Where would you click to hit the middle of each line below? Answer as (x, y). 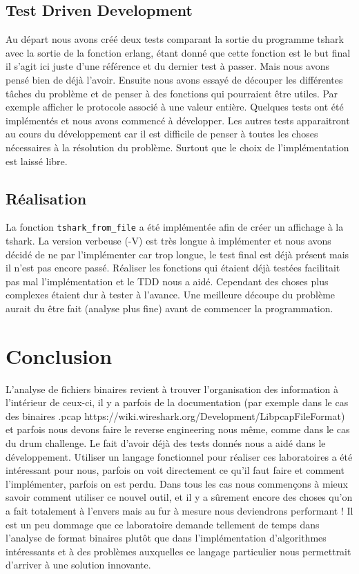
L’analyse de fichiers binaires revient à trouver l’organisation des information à (172, 389)
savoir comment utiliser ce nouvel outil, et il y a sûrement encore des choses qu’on (179, 497)
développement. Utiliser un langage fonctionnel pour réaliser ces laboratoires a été (179, 456)
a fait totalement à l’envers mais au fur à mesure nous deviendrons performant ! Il (179, 511)
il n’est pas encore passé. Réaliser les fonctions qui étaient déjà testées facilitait (173, 268)
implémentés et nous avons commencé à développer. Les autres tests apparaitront (178, 120)
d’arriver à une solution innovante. (78, 565)
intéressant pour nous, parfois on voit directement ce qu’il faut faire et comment (175, 470)
